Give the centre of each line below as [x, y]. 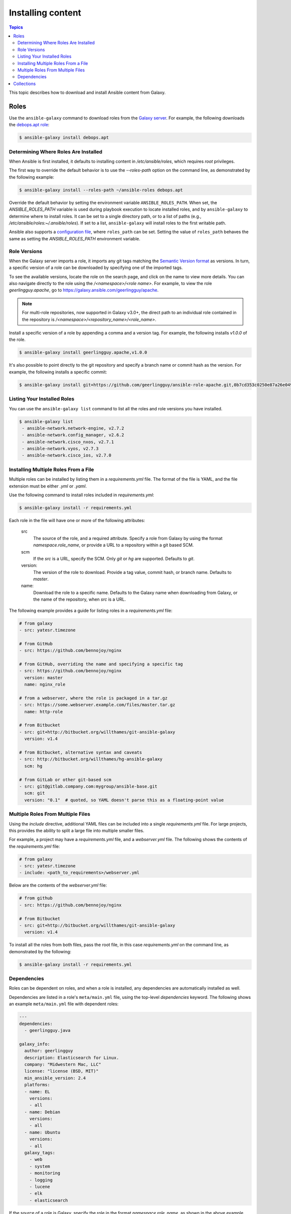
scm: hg [33, 766]
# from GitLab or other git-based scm [65, 780]
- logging [41, 1180]
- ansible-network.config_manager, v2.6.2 [73, 435]
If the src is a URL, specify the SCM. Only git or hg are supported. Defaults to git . [114, 558]
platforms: [37, 1085]
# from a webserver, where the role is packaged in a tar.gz [93, 698]
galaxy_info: [35, 1044]
